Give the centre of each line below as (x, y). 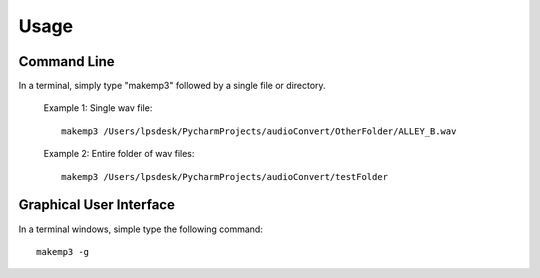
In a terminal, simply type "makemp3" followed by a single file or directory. (172, 86)
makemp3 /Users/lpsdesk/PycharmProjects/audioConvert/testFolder (225, 176)
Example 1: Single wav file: (98, 108)
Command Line (66, 61)
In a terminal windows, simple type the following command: (141, 229)
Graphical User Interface (96, 205)
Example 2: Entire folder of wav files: (119, 154)
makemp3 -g (63, 251)
